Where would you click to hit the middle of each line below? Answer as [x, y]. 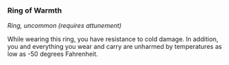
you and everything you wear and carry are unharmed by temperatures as [114, 47]
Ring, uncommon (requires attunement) [64, 26]
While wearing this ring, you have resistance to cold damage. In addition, [113, 39]
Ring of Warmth [35, 10]
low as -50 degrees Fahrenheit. [53, 54]
